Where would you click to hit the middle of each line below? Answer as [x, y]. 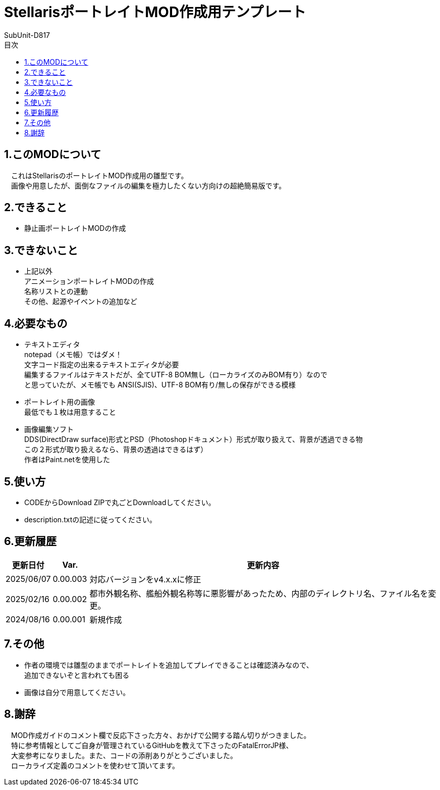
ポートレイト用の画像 [60, 402]
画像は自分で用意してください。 [77, 692]
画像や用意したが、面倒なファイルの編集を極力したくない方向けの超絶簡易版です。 [148, 185]
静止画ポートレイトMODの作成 [75, 228]
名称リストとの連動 [56, 291]
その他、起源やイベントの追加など [81, 302]
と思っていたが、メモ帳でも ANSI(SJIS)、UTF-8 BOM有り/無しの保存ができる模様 [160, 385]
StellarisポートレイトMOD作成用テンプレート [155, 12]
